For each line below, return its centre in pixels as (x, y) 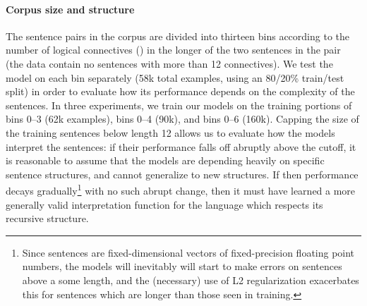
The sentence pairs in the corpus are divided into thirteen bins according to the (178, 36)
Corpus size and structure (70, 9)
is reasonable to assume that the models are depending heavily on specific (165, 160)
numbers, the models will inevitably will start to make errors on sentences (182, 266)
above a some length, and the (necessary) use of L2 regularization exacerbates (191, 280)
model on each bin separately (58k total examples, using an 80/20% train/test (175, 77)
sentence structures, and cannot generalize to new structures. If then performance (182, 174)
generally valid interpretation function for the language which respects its (164, 204)
